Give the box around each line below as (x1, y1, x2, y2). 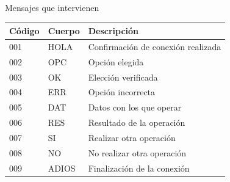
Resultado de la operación (88, 116, 185, 129)
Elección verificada (88, 70, 158, 83)
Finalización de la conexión (88, 161, 190, 174)
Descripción (88, 24, 139, 37)
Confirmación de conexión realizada (88, 40, 221, 53)
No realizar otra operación (88, 146, 187, 159)
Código (9, 24, 40, 37)
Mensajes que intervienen (5, 1, 99, 13)
